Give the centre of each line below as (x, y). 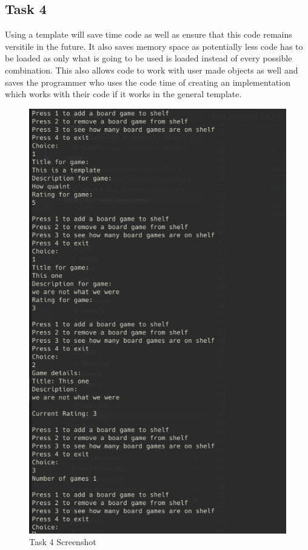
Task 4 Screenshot (63, 542)
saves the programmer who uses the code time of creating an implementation (148, 82)
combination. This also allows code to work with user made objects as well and (152, 70)
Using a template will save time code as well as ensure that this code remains (149, 34)
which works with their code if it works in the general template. (123, 94)
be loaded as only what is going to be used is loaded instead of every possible (149, 58)
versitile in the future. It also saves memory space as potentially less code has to (154, 46)
